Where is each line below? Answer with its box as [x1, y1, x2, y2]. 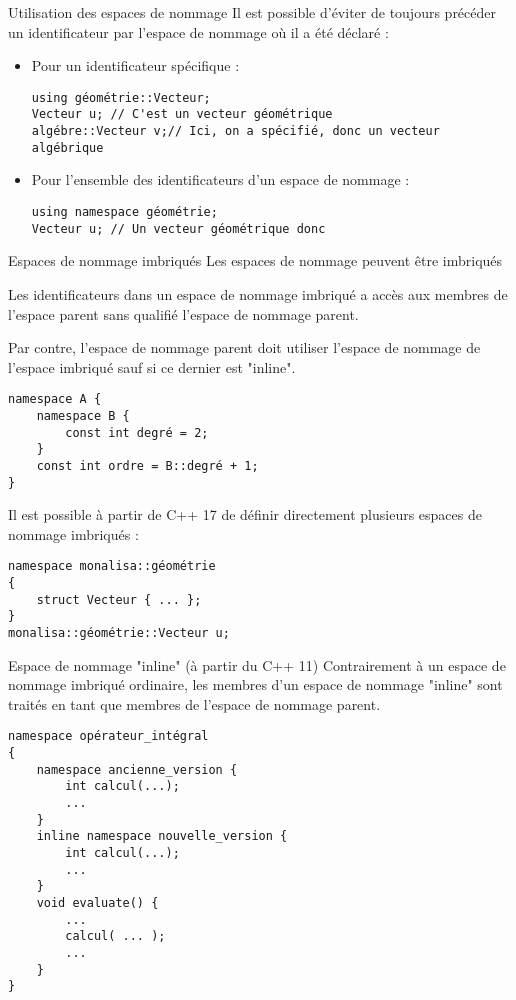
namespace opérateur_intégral [8, 729, 209, 744]
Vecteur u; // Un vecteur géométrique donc [31, 221, 326, 236]
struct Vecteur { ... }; [36, 592, 202, 607]
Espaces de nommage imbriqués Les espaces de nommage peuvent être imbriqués [8, 250, 503, 271]
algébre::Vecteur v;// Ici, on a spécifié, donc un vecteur [31, 124, 440, 139]
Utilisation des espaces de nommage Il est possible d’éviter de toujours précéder [8, 2, 497, 22]
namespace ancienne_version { [36, 762, 238, 777]
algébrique [31, 140, 104, 155]
